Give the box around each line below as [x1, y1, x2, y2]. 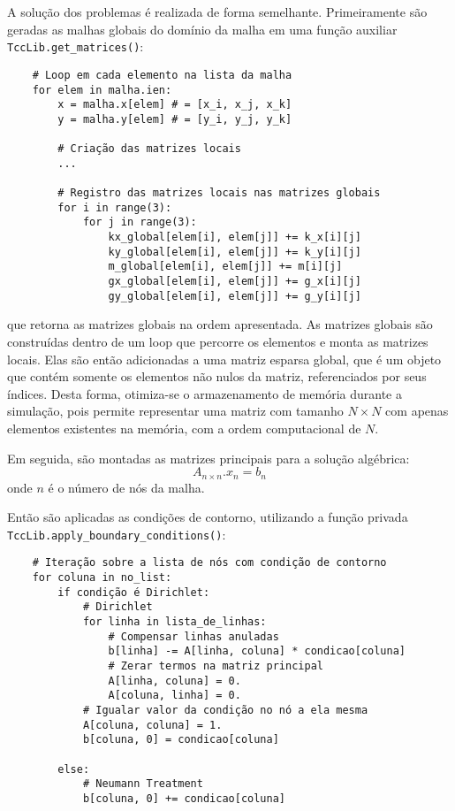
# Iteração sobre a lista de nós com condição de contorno [32, 556, 387, 570]
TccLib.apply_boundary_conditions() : [7, 524, 226, 543]
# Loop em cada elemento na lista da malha [32, 68, 292, 81]
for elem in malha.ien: [32, 83, 172, 96]
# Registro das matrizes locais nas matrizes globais [57, 187, 381, 200]
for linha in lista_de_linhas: [82, 616, 267, 629]
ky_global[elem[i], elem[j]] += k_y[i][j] [108, 245, 361, 258]
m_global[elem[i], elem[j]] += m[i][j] [108, 260, 343, 273]
